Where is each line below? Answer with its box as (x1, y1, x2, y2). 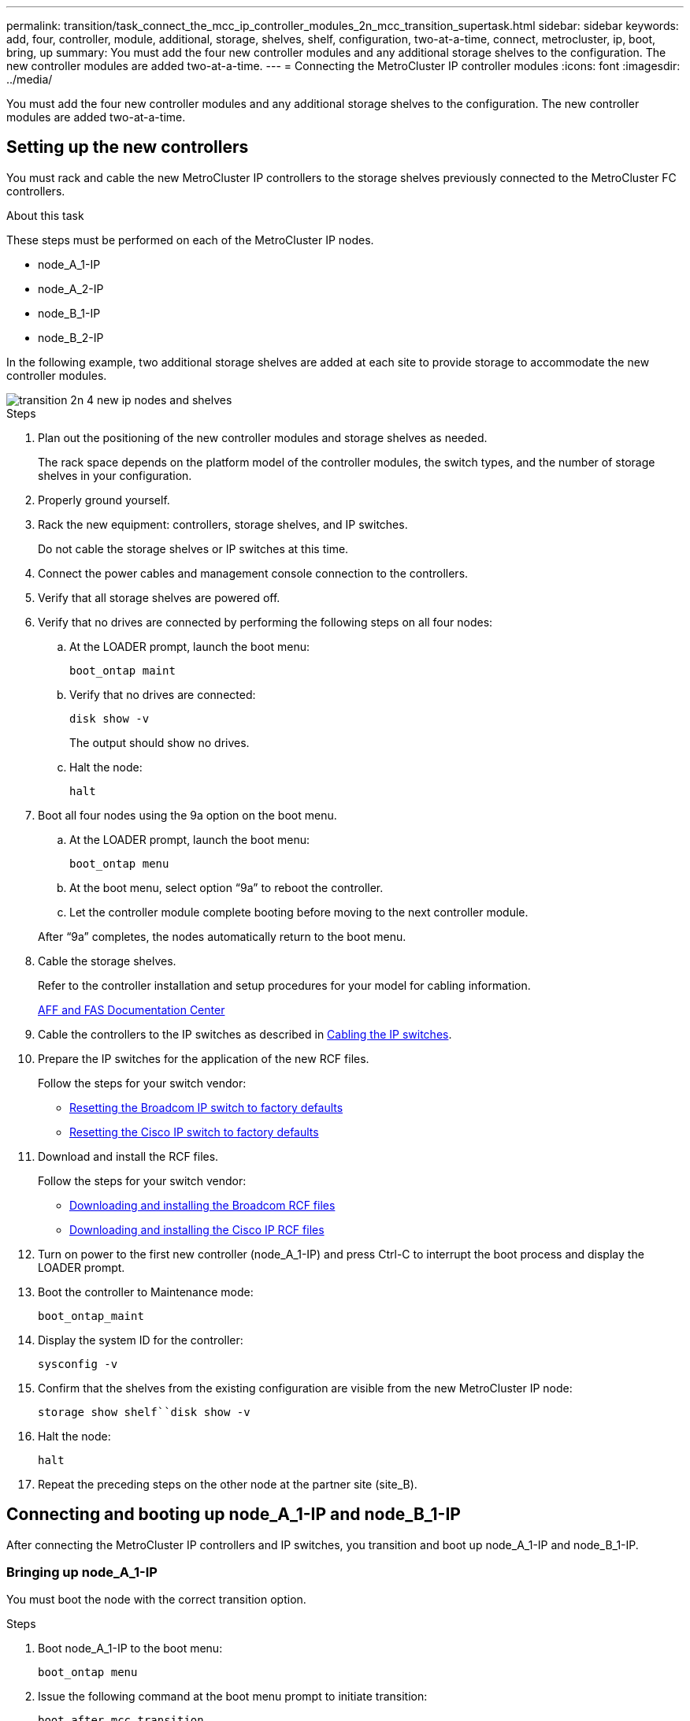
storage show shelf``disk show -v (38, 1405, 250, 1418)
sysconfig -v (38, 1357, 118, 1370)
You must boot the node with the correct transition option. (6, 1593, 306, 1607)
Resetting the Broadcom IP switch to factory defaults (69, 1100, 343, 1114)
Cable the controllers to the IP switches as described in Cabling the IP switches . (38, 1027, 452, 1041)
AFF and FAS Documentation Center (38, 1002, 225, 1017)
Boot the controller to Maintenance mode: (38, 1284, 254, 1299)
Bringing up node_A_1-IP (6, 1564, 158, 1581)
